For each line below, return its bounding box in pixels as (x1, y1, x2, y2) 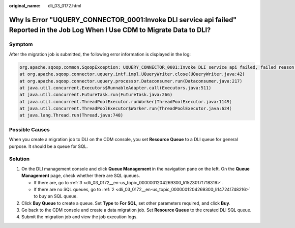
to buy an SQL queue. (33, 193, 78, 199)
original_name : (9, 3, 41, 8)
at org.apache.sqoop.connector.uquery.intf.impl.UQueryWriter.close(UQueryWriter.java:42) (19, 71, 245, 77)
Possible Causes (9, 126, 50, 133)
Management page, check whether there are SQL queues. (21, 172, 140, 179)
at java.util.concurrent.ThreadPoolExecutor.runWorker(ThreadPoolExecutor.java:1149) (19, 99, 232, 104)
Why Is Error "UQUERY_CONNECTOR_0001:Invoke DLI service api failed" (9, 15, 237, 24)
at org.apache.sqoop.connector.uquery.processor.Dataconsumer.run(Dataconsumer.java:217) (19, 78, 243, 84)
